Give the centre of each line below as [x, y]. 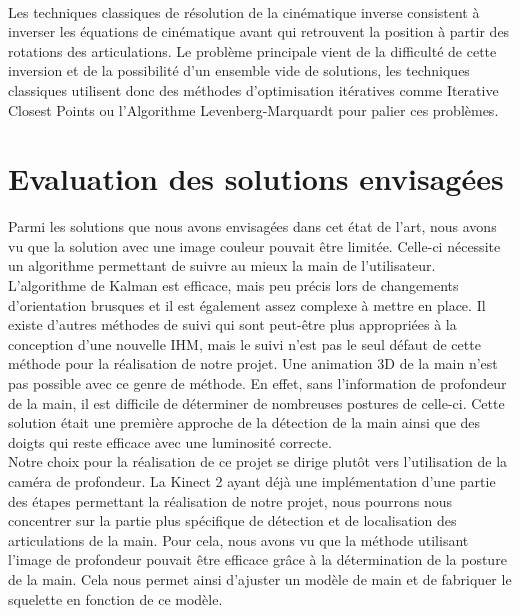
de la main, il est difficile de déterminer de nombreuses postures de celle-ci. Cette [256, 402]
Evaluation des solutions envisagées [256, 178]
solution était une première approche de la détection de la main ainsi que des [244, 422]
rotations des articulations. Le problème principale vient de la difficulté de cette [252, 50]
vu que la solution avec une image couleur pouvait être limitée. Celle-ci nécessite [254, 245]
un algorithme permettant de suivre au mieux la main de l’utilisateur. [222, 265]
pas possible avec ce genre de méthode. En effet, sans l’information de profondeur [257, 383]
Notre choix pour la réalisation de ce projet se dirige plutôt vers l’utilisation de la [258, 461]
